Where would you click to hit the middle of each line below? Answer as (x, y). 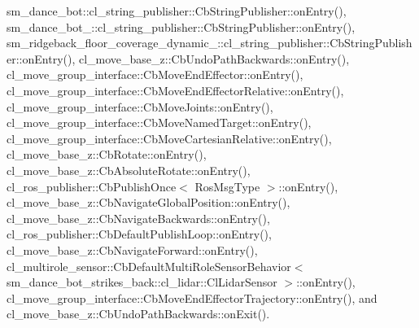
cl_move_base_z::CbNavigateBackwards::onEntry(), (138, 218)
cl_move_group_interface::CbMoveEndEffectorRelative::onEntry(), (175, 90)
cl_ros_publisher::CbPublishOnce (92, 186)
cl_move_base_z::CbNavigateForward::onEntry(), (132, 249)
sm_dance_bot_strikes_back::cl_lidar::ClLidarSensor (142, 282)
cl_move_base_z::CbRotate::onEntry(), (107, 154)
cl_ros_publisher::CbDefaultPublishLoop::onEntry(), (139, 234)
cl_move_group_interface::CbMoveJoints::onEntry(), (140, 106)
